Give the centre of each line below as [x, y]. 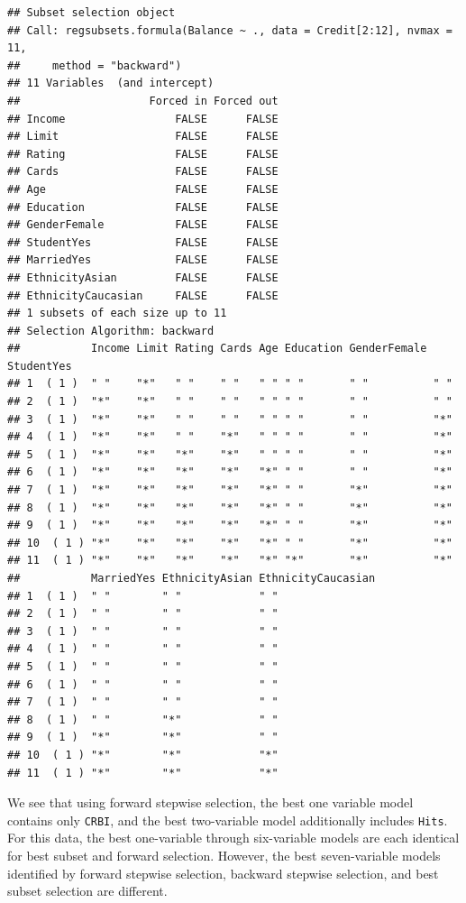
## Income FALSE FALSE [143, 119]
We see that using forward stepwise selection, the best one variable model [210, 802]
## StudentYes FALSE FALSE [143, 242]
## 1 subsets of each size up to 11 [117, 313]
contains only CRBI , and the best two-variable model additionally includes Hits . [228, 820]
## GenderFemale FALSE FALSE [143, 225]
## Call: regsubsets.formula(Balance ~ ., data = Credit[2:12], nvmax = [230, 30]
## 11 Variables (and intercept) [111, 83]
